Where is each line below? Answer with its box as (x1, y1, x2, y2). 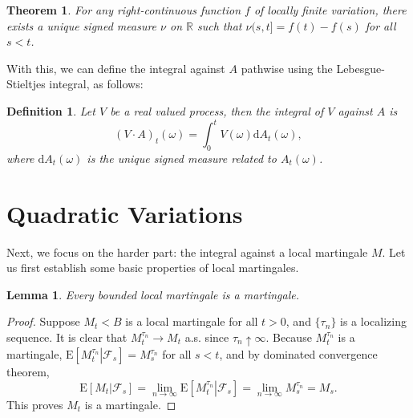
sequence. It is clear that (6, 328, 128, 345)
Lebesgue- (336, 59, 385, 76)
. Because (265, 328, 312, 345)
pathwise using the (241, 59, 333, 76)
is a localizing (340, 313, 407, 330)
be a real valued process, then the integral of (110, 102, 324, 119)
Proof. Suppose (6, 313, 80, 330)
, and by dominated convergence (219, 346, 378, 363)
